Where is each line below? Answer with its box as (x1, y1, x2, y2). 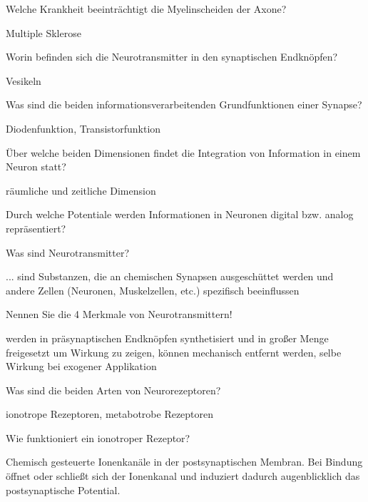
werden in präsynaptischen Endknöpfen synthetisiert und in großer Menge (6, 330, 329, 345)
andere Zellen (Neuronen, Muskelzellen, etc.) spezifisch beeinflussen (6, 282, 300, 297)
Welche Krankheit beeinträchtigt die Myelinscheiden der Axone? (6, 1, 287, 16)
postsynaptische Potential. (6, 482, 121, 497)
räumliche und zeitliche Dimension (6, 183, 156, 198)
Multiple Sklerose (6, 25, 81, 40)
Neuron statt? (6, 159, 66, 174)
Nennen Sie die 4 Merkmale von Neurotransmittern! (6, 307, 232, 322)
